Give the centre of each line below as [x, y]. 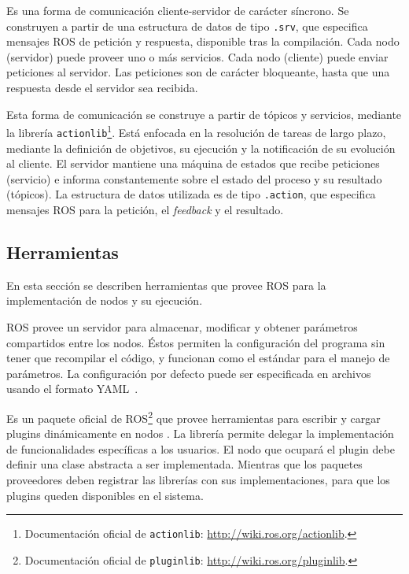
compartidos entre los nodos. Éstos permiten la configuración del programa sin [196, 342]
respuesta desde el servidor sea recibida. [102, 88]
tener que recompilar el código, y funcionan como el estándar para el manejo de [198, 358]
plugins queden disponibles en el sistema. [105, 495]
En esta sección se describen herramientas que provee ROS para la [166, 285]
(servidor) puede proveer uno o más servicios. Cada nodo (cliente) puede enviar [197, 56]
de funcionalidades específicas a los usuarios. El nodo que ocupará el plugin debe [201, 448]
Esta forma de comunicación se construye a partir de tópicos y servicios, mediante [204, 114]
